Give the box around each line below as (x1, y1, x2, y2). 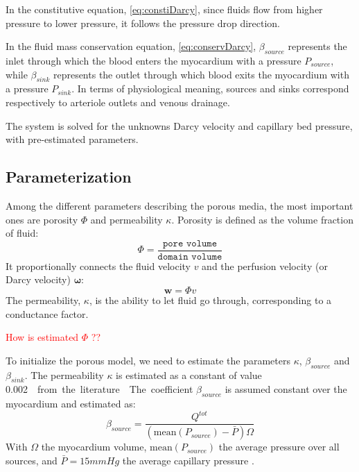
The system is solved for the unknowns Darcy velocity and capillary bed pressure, (6, 118, 353, 133)
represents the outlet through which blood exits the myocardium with (53, 67, 349, 81)
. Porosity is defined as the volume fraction (171, 212, 353, 226)
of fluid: (6, 226, 39, 240)
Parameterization (6, 166, 132, 187)
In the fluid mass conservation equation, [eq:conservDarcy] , (6, 39, 256, 53)
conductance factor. (6, 306, 89, 321)
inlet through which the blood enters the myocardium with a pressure (6, 53, 301, 67)
